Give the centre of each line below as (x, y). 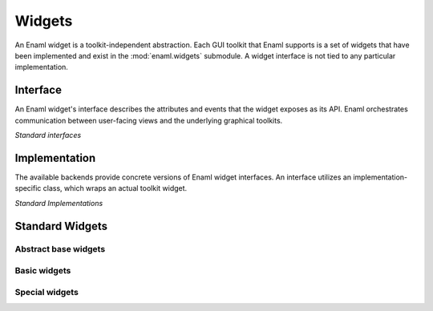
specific (28, 188)
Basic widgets (43, 271)
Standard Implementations (59, 203)
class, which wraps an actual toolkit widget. (115, 188)
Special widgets (47, 292)
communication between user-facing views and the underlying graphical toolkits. (149, 120)
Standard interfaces (48, 135)
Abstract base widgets (60, 249)
